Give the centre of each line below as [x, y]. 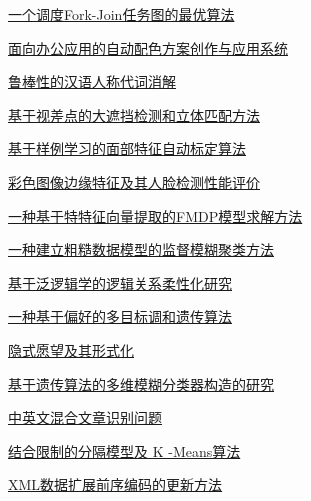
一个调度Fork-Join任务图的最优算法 [121, 14]
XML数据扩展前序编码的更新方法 [115, 484]
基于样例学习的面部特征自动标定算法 [127, 148]
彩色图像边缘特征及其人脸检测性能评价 [134, 181]
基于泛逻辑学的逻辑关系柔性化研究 [120, 282]
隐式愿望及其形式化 [71, 349]
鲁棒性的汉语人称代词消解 [92, 81]
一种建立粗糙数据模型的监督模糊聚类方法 [141, 249]
